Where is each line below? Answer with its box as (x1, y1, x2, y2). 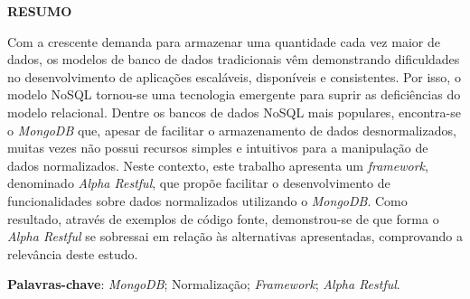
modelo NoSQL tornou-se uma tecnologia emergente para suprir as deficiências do (7, 85, 461, 104)
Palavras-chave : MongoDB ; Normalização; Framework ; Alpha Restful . (7, 275, 400, 294)
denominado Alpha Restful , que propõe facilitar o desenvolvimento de (7, 173, 390, 192)
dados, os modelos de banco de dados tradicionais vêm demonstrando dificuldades (7, 50, 460, 69)
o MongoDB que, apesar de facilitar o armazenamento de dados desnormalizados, (7, 120, 456, 139)
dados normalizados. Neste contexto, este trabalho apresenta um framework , (7, 155, 428, 174)
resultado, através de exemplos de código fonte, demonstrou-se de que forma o (7, 209, 439, 228)
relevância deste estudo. (7, 244, 138, 263)
